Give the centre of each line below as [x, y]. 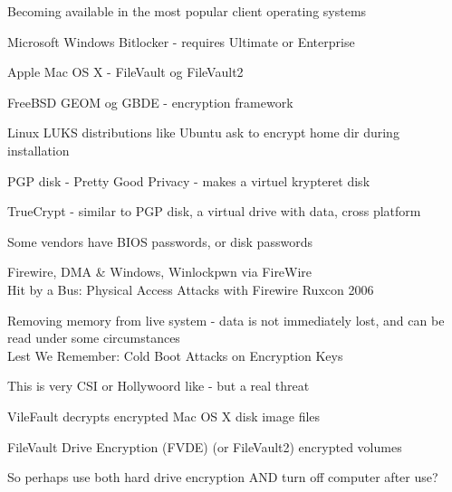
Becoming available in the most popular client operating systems [187, 11]
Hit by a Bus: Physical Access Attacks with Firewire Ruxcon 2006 [191, 289]
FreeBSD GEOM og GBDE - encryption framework [150, 102]
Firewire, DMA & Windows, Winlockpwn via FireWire [160, 272]
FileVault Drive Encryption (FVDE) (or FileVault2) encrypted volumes [205, 446]
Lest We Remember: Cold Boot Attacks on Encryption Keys [175, 355]
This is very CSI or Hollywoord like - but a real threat [159, 386]
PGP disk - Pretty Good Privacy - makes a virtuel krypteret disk [189, 180]
